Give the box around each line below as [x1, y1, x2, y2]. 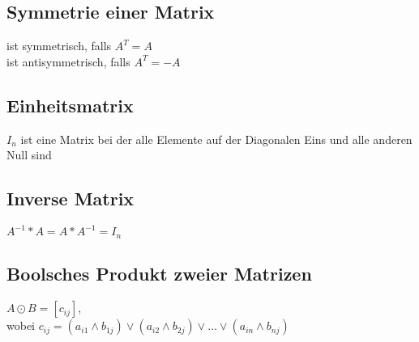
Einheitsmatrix [6, 92, 134, 117]
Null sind [6, 146, 52, 163]
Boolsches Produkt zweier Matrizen [6, 261, 312, 286]
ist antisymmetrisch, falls [6, 53, 130, 70]
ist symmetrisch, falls [6, 37, 112, 54]
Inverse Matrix [6, 186, 135, 211]
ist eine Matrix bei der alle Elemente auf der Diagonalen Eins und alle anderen [20, 130, 413, 147]
